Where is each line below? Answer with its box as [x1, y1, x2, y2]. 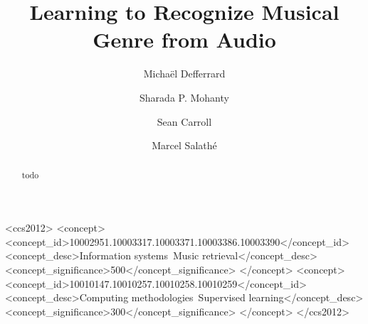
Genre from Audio [93, 25, 276, 54]
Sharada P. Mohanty [140, 90, 229, 104]
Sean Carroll [157, 114, 212, 129]
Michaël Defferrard [143, 66, 226, 81]
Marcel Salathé [152, 138, 217, 153]
